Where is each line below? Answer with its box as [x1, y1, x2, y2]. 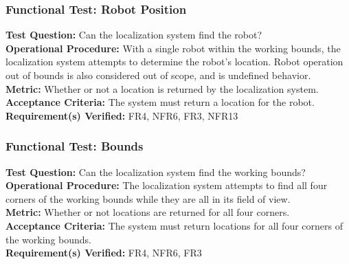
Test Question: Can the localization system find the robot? [5, 27, 262, 42]
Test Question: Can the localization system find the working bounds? [5, 164, 306, 179]
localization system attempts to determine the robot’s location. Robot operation [5, 54, 344, 69]
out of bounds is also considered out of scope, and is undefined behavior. [5, 68, 311, 82]
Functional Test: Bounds [5, 137, 144, 155]
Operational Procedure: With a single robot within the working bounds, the [5, 41, 341, 55]
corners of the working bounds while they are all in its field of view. [5, 191, 291, 206]
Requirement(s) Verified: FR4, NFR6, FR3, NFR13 [5, 108, 238, 122]
